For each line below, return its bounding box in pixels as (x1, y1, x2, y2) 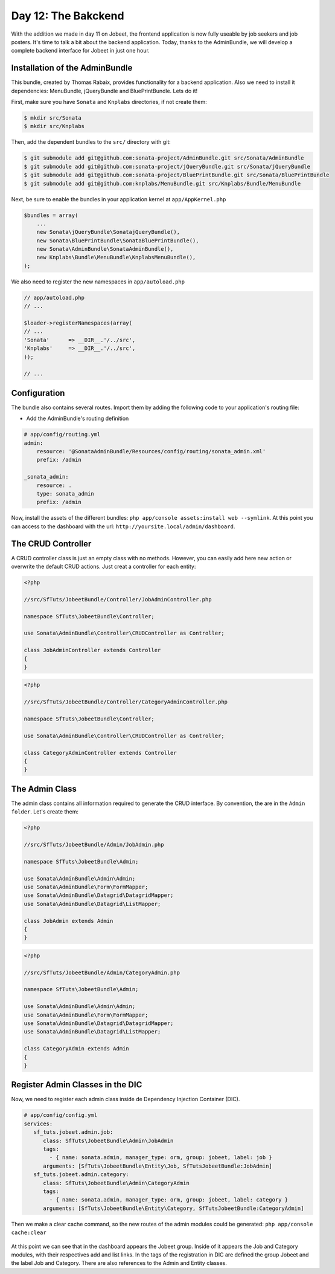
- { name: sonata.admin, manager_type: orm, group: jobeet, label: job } (49, 1154, 273, 1161)
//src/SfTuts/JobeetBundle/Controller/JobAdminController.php (24, 596, 212, 603)
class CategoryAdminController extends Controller (24, 749, 177, 756)
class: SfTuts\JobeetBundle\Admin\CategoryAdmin (43, 1179, 190, 1186)
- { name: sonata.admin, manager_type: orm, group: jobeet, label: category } (49, 1197, 289, 1203)
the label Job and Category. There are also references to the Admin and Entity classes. (11, 1259, 228, 1267)
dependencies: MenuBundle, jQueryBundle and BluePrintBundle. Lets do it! (11, 87, 198, 94)
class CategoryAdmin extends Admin (24, 1046, 129, 1052)
